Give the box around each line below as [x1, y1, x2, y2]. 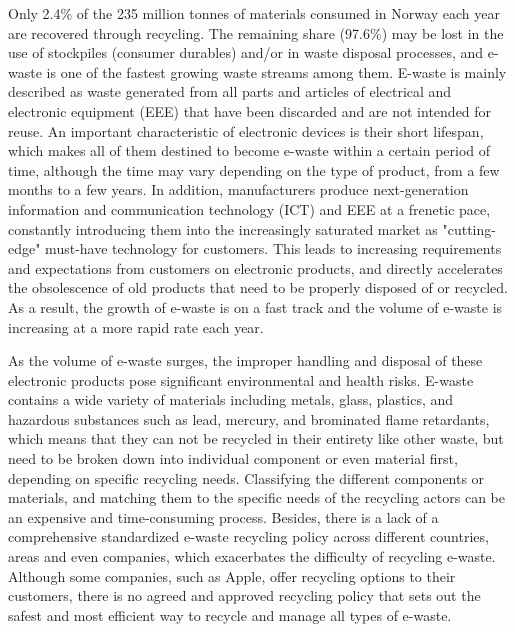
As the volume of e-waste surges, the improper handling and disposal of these [8, 350, 483, 371]
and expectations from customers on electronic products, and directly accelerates [8, 257, 503, 278]
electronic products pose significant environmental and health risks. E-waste [8, 369, 474, 390]
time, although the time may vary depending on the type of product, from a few [8, 159, 500, 180]
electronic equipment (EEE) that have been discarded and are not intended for [8, 100, 492, 121]
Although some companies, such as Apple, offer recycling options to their [8, 565, 456, 586]
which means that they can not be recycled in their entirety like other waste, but [8, 428, 504, 449]
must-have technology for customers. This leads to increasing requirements [45, 238, 502, 259]
